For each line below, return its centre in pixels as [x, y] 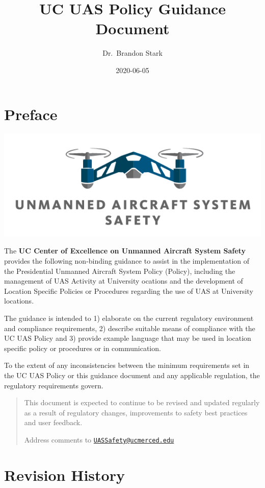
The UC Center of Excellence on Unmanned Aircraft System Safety [125, 251]
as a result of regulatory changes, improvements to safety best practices [136, 412]
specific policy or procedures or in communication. [83, 348]
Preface [31, 114]
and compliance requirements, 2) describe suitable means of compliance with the [130, 328]
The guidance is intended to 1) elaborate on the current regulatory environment [129, 318]
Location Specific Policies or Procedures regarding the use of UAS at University [129, 291]
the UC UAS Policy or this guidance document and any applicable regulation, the [132, 375]
